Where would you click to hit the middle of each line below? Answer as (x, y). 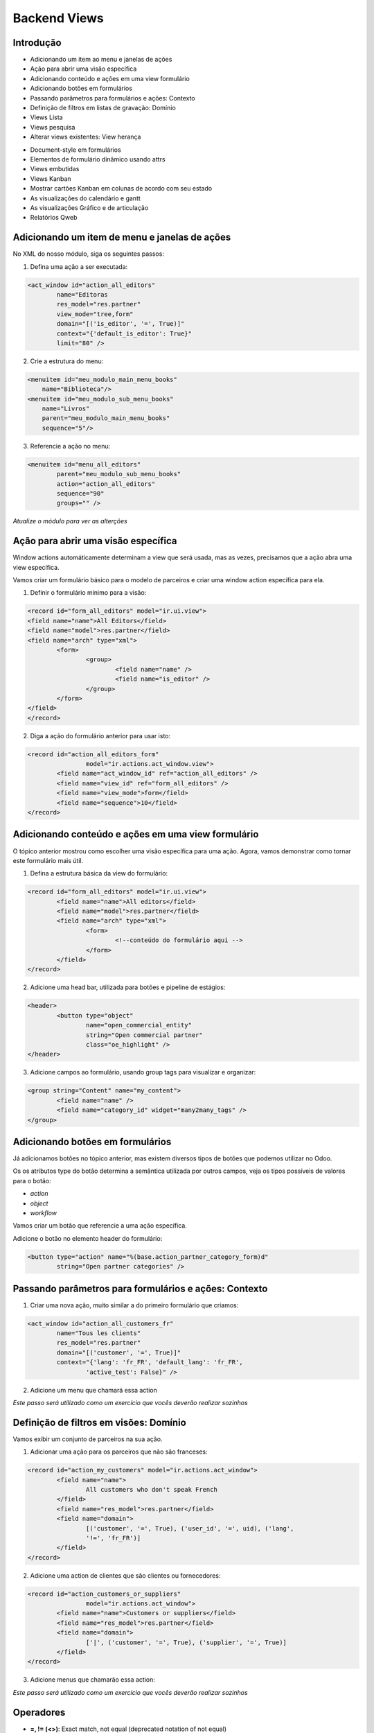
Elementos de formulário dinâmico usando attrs (98, 159)
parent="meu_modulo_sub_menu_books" (119, 474)
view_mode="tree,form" (95, 314)
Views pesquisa (53, 127)
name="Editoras (82, 294)
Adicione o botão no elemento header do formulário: (88, 1238)
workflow (44, 1212)
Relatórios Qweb (54, 218)
